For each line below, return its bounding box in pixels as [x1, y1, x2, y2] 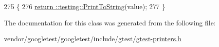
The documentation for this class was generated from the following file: [4, 17, 216, 27]
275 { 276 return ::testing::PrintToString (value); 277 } [4, 1, 165, 11]
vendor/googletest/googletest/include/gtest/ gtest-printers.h [4, 34, 182, 44]
